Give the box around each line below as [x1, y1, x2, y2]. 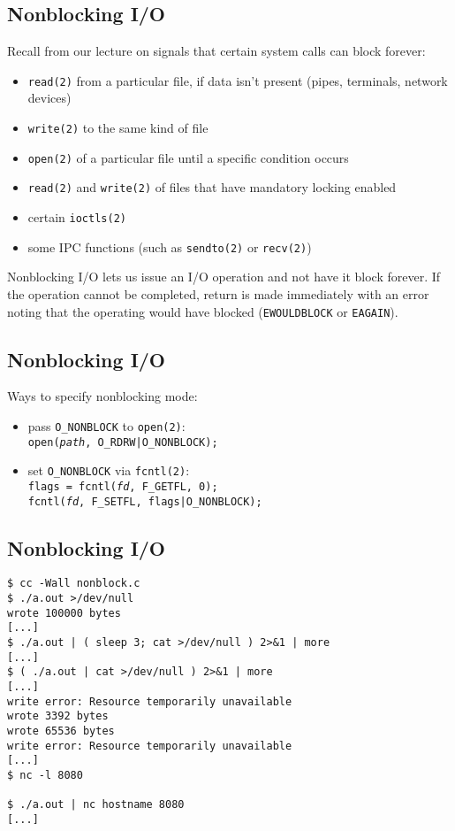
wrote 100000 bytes [7, 606, 121, 619]
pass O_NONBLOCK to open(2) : [27, 416, 186, 435]
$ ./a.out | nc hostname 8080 [7, 798, 185, 812]
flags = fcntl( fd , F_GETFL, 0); [27, 480, 218, 493]
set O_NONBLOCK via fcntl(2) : [27, 461, 190, 480]
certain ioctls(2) [27, 208, 126, 227]
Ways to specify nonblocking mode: [7, 387, 198, 405]
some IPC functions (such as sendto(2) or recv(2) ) [27, 237, 312, 256]
